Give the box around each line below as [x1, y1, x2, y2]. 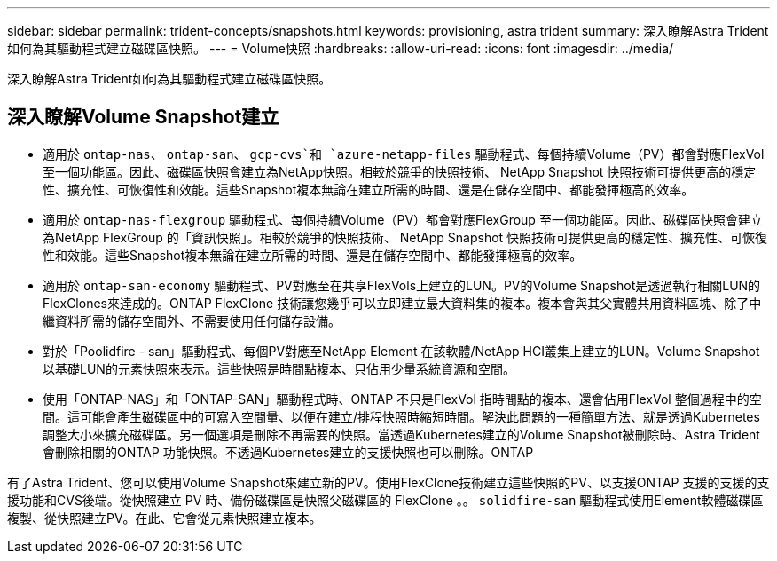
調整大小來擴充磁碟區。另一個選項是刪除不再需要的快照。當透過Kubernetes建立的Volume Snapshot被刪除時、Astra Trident [43, 426, 760, 442]
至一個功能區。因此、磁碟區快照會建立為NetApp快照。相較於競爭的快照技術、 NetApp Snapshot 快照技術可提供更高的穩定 [43, 163, 757, 179]
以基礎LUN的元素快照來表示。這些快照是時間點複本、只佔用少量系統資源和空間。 [43, 360, 515, 376]
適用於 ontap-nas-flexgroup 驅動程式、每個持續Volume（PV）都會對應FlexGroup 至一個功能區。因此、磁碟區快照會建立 [43, 211, 763, 227]
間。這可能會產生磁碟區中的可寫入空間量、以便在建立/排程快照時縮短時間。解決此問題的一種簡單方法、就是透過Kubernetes [43, 408, 760, 424]
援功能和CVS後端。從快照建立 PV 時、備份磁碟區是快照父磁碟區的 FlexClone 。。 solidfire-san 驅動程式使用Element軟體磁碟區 [7, 492, 764, 508]
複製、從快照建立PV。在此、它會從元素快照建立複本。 [7, 510, 322, 525]
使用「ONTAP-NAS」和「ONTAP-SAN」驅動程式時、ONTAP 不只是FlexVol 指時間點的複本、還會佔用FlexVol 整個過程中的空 [43, 391, 762, 407]
